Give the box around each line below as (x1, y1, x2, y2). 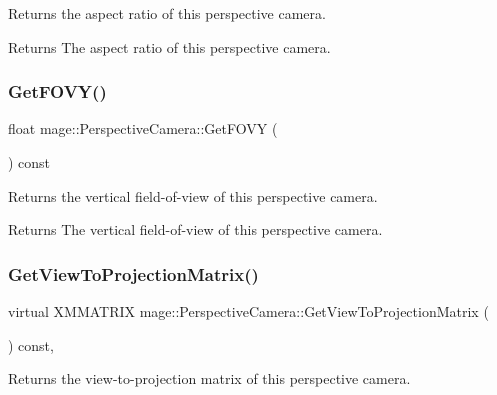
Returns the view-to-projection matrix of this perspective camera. (8, 368, 411, 389)
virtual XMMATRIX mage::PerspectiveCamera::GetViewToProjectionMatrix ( (8, 301, 489, 321)
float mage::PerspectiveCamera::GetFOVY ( (8, 118, 278, 139)
